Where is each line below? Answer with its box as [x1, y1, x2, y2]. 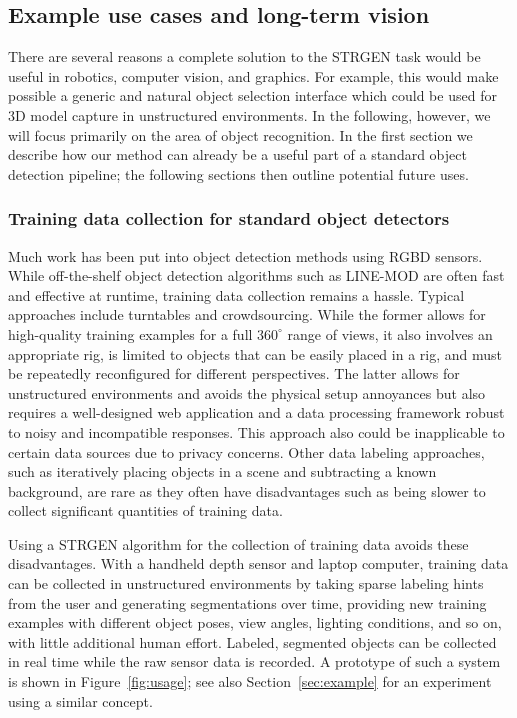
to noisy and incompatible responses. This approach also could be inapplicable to [8, 421, 505, 442]
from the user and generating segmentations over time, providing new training [8, 592, 487, 613]
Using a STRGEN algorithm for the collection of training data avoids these [8, 533, 469, 554]
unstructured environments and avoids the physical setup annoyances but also [8, 382, 486, 403]
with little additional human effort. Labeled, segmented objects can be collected [8, 631, 497, 652]
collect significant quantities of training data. [8, 500, 283, 521]
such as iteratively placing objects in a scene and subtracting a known [8, 461, 437, 482]
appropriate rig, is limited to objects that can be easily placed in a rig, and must [8, 343, 502, 364]
